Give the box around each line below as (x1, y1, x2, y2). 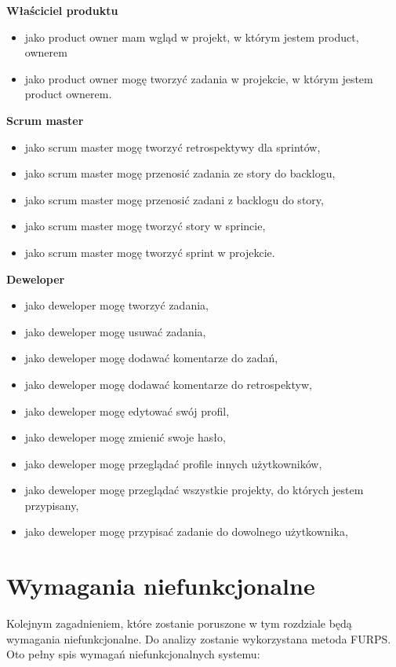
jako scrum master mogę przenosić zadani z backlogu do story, (24, 191, 324, 207)
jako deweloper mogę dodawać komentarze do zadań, (24, 350, 278, 366)
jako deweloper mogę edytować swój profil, (24, 402, 230, 419)
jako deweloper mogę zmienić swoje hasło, (24, 429, 226, 445)
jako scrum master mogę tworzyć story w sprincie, (24, 218, 266, 234)
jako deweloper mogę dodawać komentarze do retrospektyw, (24, 376, 312, 392)
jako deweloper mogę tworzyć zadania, (24, 297, 209, 313)
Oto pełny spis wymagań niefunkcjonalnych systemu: (6, 646, 260, 662)
